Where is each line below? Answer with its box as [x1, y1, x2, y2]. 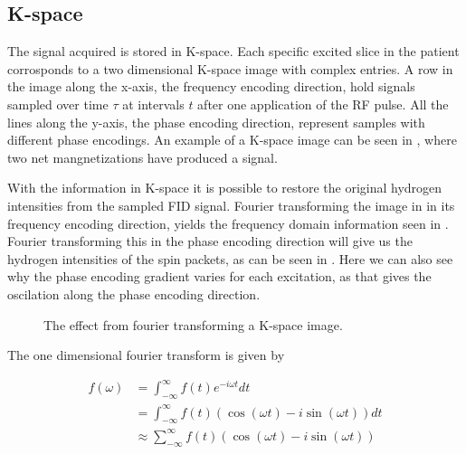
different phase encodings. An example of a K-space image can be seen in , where [7, 130, 457, 149]
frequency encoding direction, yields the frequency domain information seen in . [7, 213, 449, 232]
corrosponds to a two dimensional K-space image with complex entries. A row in [7, 59, 453, 78]
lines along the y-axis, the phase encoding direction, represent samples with [7, 112, 425, 131]
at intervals [122, 94, 185, 113]
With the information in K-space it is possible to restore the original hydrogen [7, 178, 442, 197]
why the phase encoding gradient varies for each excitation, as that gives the [7, 267, 432, 286]
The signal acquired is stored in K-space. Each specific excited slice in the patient [7, 42, 460, 61]
